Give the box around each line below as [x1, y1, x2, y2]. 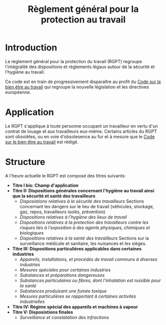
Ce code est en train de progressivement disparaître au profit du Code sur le [5, 79, 161, 84]
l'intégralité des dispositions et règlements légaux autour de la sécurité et [5, 64, 155, 70]
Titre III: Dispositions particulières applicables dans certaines [12, 245, 142, 251]
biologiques [19, 230, 44, 236]
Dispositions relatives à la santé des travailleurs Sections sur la [19, 235, 149, 241]
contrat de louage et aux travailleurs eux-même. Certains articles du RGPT [5, 128, 157, 134]
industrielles [19, 298, 45, 304]
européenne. [5, 89, 31, 95]
